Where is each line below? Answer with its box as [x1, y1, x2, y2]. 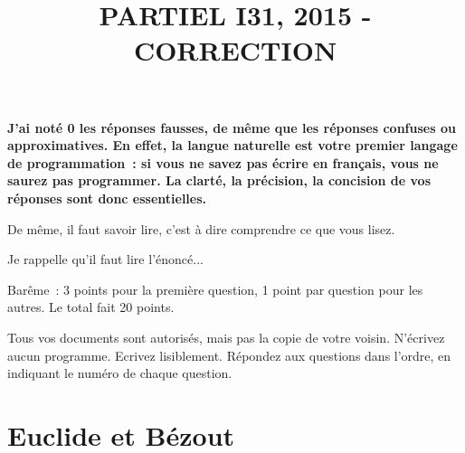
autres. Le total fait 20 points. [7, 297, 175, 316]
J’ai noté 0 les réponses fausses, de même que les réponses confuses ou [7, 118, 456, 137]
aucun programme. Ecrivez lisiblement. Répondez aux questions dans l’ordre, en [7, 345, 451, 364]
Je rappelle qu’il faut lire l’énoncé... [7, 250, 204, 269]
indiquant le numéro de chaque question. [7, 363, 232, 382]
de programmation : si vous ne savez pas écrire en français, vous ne [7, 153, 439, 172]
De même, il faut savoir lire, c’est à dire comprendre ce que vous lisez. [7, 219, 395, 238]
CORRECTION [133, 32, 337, 69]
